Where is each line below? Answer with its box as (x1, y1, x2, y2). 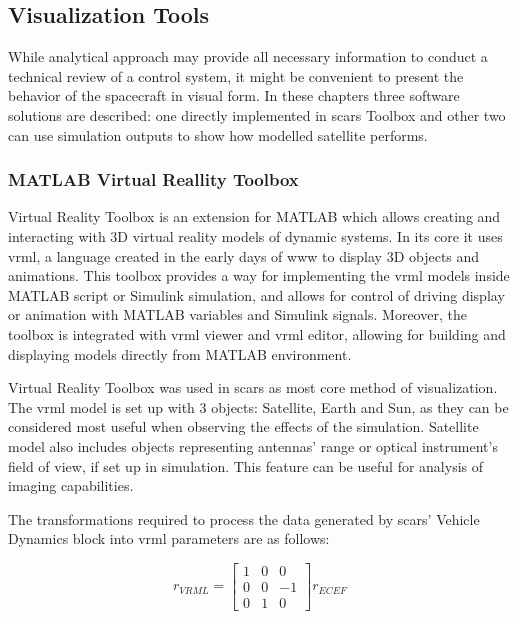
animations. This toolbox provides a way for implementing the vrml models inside (8, 265, 510, 286)
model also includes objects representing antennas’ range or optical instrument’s (8, 435, 498, 456)
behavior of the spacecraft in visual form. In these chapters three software (8, 85, 460, 106)
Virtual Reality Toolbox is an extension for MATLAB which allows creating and (8, 206, 501, 227)
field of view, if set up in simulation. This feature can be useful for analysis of (8, 455, 484, 476)
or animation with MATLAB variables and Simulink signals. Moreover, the (8, 304, 467, 325)
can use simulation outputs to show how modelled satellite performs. (8, 124, 428, 145)
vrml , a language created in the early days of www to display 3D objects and (8, 245, 480, 266)
